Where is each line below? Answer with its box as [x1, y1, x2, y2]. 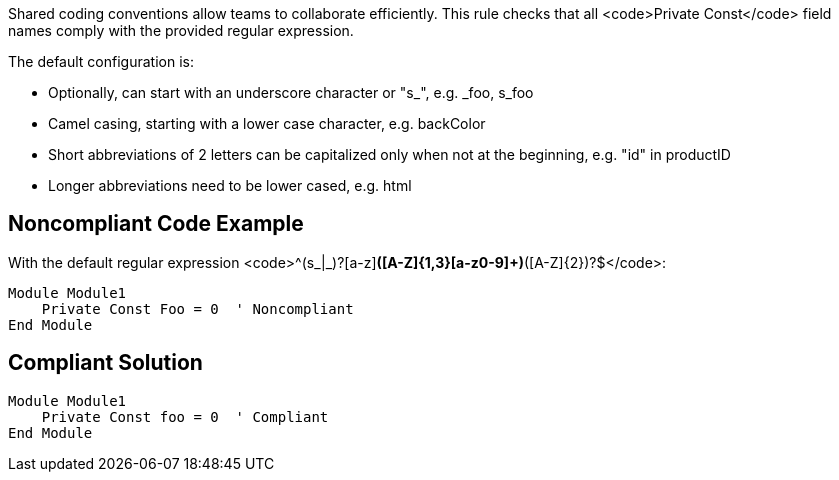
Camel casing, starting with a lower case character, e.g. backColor [48, 115, 486, 132]
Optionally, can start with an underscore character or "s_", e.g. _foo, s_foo [48, 84, 534, 101]
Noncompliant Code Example [8, 211, 304, 237]
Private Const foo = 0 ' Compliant [41, 408, 329, 425]
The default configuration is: [8, 53, 194, 70]
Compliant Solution [8, 350, 203, 376]
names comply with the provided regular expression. [8, 22, 354, 39]
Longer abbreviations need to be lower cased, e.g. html [48, 177, 412, 194]
